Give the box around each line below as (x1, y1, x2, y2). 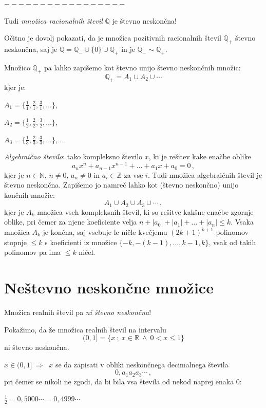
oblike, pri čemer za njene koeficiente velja (4, 216, 137, 227)
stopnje (4, 236, 27, 247)
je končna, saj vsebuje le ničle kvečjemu (43, 227, 167, 237)
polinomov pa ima (4, 247, 61, 257)
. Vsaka (231, 216, 254, 227)
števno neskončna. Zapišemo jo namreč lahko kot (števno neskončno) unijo (4, 179, 239, 190)
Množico (4, 62, 30, 72)
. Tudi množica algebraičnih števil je (147, 169, 262, 180)
